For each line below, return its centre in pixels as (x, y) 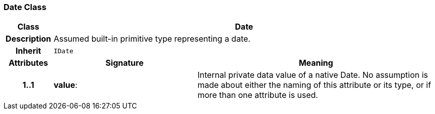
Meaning (316, 63)
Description (28, 39)
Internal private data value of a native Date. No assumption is (313, 75)
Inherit (28, 51)
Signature (124, 63)
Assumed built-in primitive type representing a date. (152, 39)
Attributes (28, 63)
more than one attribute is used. (258, 95)
